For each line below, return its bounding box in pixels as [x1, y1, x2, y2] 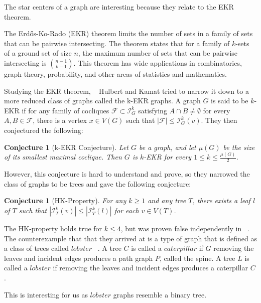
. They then [201, 115, 237, 125]
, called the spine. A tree [159, 252, 235, 263]
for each [114, 205, 139, 216]
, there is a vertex [33, 115, 87, 125]
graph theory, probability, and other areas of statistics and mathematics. [4, 68, 227, 79]
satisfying [138, 105, 167, 115]
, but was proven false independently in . [120, 223, 249, 234]
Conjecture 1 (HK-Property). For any [4, 195, 126, 206]
